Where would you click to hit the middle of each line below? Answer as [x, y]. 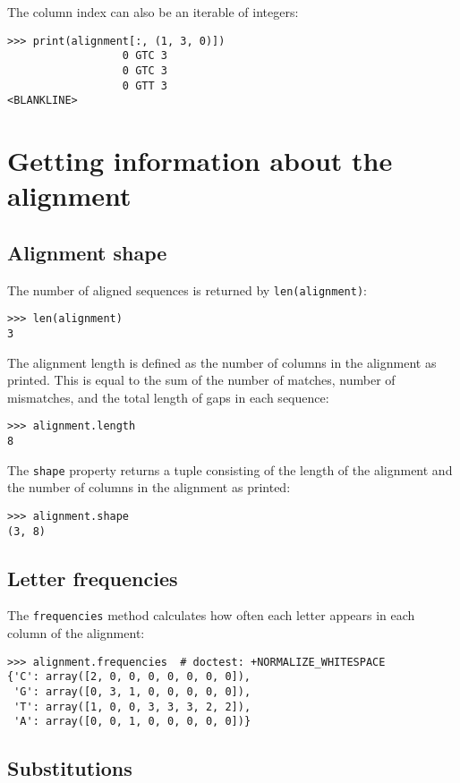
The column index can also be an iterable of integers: [153, 12]
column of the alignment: [76, 633]
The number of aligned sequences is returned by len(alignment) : [187, 289]
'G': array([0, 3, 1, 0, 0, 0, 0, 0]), [132, 692]
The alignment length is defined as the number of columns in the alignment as [222, 362]
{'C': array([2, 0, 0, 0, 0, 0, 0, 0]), [129, 677]
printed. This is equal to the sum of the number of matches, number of [201, 380]
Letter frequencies [93, 578]
